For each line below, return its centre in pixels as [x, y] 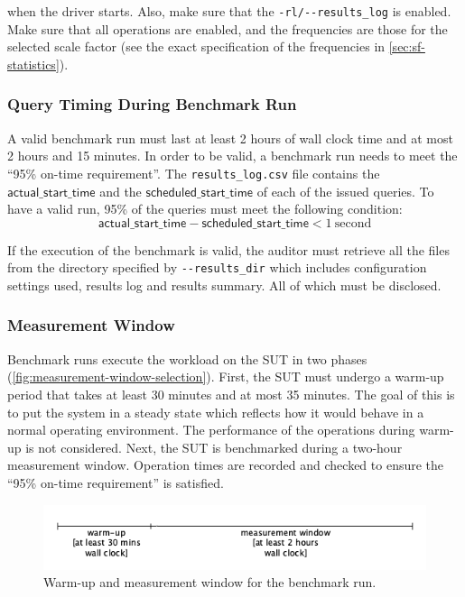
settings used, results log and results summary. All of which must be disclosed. [224, 285]
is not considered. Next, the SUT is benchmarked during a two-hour [214, 447]
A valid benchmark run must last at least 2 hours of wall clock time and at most [230, 138]
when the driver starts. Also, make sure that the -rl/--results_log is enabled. [229, 11]
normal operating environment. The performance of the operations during [211, 430]
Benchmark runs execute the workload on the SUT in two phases [187, 358]
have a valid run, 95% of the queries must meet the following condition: [205, 209]
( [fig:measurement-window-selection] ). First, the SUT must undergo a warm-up [226, 377]
